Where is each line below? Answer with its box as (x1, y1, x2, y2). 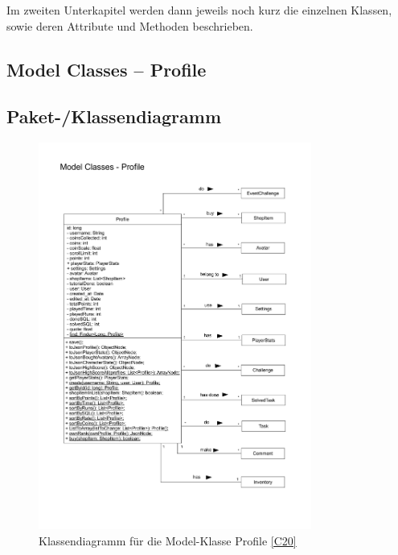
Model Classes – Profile (6, 56, 207, 81)
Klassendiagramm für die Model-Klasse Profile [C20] (39, 532, 297, 549)
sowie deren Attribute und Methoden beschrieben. (6, 17, 253, 34)
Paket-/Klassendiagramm (6, 104, 221, 129)
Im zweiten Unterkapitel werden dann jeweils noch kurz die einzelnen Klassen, (6, 2, 392, 18)
